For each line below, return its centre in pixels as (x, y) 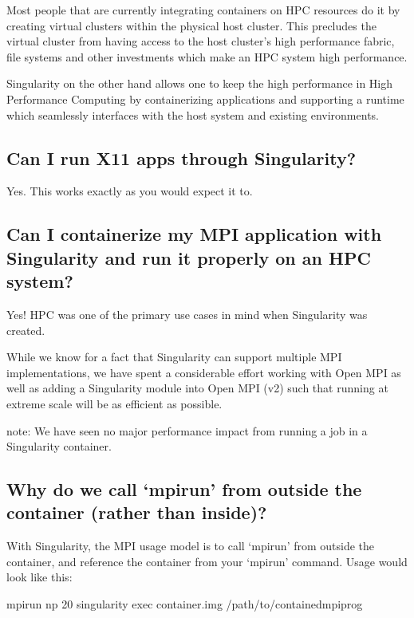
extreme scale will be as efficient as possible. (114, 403)
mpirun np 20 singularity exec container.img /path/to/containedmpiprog (185, 604)
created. (26, 330)
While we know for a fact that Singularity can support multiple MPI (174, 357)
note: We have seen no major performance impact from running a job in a (187, 430)
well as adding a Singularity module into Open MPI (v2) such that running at (197, 388)
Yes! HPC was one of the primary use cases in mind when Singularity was (187, 314)
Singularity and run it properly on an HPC (189, 257)
